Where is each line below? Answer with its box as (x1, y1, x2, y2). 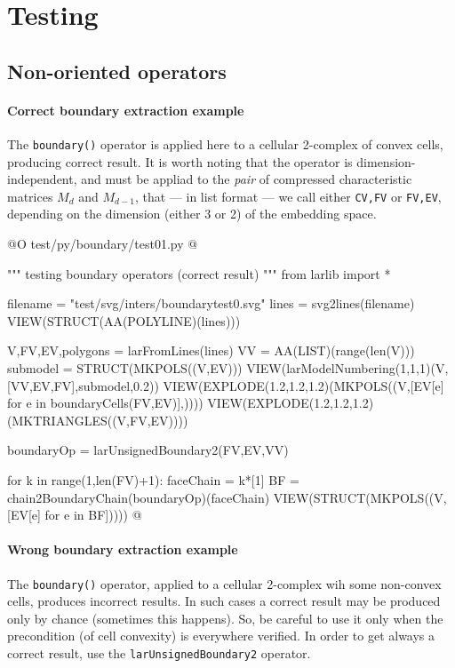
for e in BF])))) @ (44, 505, 142, 524)
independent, (7, 170, 77, 188)
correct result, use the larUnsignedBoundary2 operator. (7, 644, 311, 662)
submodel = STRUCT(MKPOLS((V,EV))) (7, 359, 243, 378)
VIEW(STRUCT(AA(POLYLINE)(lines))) (7, 311, 241, 330)
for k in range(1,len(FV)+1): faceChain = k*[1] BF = (7, 470, 299, 489)
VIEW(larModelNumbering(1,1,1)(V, (246, 359, 449, 378)
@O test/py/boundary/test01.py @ (7, 235, 198, 253)
